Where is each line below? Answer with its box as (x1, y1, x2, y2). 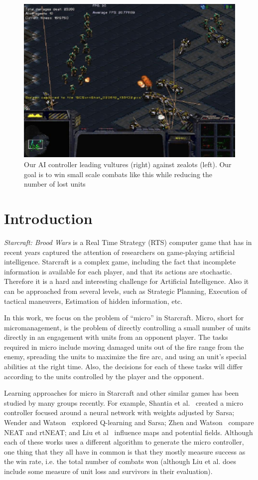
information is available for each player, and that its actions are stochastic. (4, 266, 232, 276)
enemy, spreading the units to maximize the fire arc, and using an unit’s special (4, 351, 247, 362)
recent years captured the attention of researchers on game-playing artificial (4, 246, 235, 257)
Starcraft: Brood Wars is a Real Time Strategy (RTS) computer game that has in (4, 237, 252, 247)
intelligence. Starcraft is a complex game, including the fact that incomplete (4, 256, 236, 267)
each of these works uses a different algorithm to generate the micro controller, (4, 437, 244, 447)
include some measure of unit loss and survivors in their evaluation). (4, 466, 213, 476)
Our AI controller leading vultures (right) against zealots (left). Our (24, 159, 232, 170)
